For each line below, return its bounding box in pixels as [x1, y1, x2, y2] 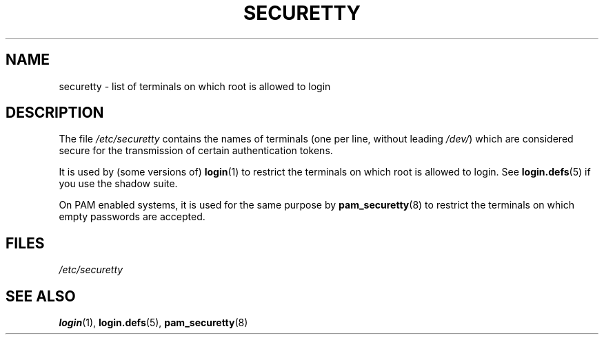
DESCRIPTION [6, 104, 104, 122]
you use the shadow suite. [59, 178, 178, 190]
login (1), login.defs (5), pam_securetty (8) [59, 317, 248, 329]
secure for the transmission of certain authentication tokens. [59, 145, 333, 157]
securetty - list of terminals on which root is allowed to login [59, 80, 331, 92]
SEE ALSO [6, 287, 76, 305]
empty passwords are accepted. [59, 211, 205, 223]
